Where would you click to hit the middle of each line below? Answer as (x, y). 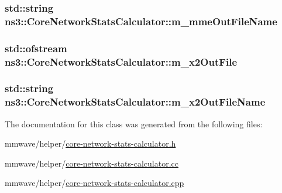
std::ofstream (36, 48)
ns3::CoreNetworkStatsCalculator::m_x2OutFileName (135, 102)
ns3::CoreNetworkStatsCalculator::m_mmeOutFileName (141, 21)
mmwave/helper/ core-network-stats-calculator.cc (92, 163)
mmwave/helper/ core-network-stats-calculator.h (90, 143)
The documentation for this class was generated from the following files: (134, 123)
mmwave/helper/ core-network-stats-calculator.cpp (94, 183)
